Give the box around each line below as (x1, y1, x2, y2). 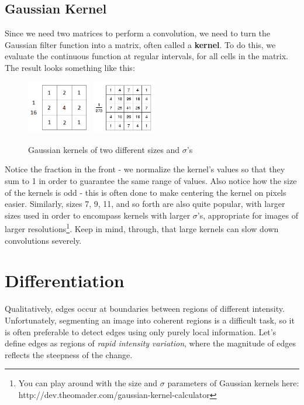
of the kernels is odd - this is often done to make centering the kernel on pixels (5, 186, 286, 198)
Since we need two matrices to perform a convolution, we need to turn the (5, 27, 271, 39)
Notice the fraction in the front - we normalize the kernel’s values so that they (5, 163, 285, 175)
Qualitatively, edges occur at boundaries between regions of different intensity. (5, 302, 285, 315)
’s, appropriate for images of (197, 209, 299, 221)
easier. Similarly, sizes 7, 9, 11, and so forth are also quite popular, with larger (5, 198, 285, 210)
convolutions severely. (5, 234, 82, 246)
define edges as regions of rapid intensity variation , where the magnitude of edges (5, 337, 296, 349)
